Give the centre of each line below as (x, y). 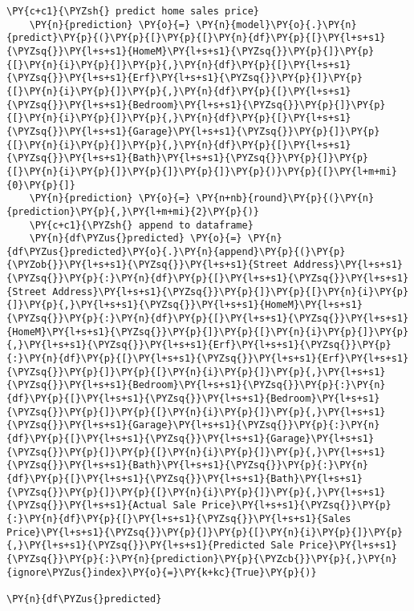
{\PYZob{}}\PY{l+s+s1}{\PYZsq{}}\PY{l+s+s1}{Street (147, 265)
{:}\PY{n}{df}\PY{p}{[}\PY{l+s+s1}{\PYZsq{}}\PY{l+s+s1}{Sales (179, 518)
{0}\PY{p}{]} (41, 185)
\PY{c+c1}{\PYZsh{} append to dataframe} (141, 225)
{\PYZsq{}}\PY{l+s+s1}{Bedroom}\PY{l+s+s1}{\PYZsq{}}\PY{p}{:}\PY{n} (196, 385)
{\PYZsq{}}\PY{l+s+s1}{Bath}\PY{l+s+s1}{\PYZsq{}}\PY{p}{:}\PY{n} (188, 465)
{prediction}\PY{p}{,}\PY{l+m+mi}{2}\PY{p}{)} (133, 211)
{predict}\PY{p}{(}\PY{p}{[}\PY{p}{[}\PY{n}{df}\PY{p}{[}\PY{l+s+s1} (196, 38)
